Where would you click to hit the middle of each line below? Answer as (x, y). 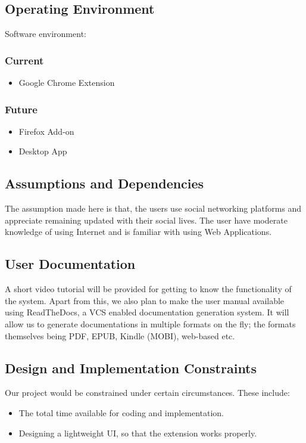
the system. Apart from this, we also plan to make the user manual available (145, 300)
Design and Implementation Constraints (131, 368)
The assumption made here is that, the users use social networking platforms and (153, 208)
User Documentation (70, 264)
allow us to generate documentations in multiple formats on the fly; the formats (150, 323)
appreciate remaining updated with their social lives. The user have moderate (146, 220)
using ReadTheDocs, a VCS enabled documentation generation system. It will (147, 312)
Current (24, 60)
